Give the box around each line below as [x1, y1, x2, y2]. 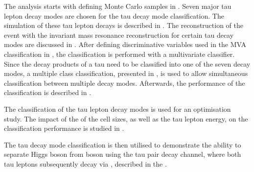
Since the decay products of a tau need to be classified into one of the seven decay [4, 58, 251, 69]
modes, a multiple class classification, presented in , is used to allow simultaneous [4, 68, 248, 78]
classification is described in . [4, 87, 92, 98]
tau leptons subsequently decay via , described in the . [4, 158, 167, 169]
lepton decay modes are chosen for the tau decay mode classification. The [4, 10, 224, 21]
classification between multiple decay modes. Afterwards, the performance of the [4, 77, 245, 88]
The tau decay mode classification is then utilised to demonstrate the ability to [4, 139, 241, 149]
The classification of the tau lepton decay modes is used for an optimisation [4, 103, 231, 114]
